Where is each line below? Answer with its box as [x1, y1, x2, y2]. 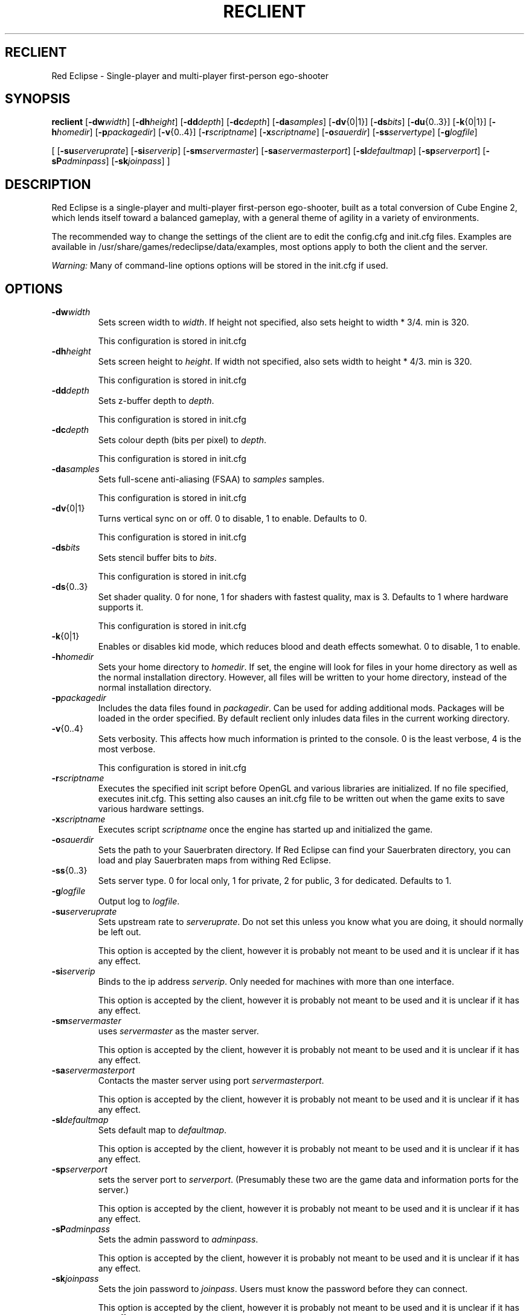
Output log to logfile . [98, 896, 180, 907]
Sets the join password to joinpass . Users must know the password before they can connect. [98, 1284, 468, 1294]
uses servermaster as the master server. [98, 1026, 259, 1037]
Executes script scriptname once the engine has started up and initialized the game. [98, 824, 433, 835]
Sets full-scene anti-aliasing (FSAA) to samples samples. [98, 474, 325, 485]
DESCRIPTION [5, 176, 91, 192]
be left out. [98, 927, 141, 938]
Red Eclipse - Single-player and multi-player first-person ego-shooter [51, 70, 329, 81]
